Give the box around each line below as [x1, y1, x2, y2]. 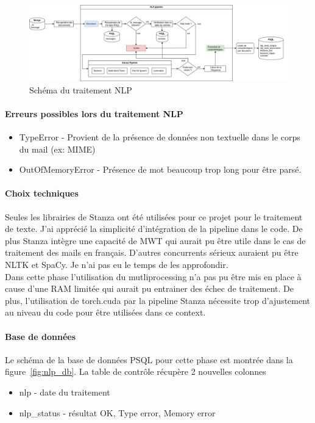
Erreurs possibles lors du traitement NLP [5, 107, 183, 120]
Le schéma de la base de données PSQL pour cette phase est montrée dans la [5, 353, 293, 366]
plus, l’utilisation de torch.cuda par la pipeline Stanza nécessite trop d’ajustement [5, 294, 311, 306]
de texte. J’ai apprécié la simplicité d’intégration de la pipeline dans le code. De [5, 222, 303, 235]
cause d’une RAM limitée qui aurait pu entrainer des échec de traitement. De [5, 282, 294, 295]
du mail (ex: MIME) [19, 142, 96, 155]
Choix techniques [5, 187, 79, 200]
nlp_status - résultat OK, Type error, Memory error [19, 406, 216, 419]
